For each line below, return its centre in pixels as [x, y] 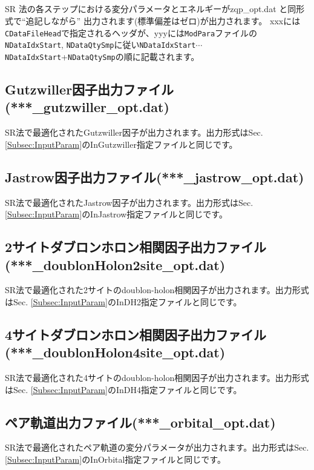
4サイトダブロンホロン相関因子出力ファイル [136, 334]
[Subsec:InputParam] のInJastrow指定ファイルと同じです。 [116, 214]
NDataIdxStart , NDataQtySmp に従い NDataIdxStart [100, 45]
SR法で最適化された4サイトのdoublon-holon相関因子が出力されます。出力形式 [157, 378]
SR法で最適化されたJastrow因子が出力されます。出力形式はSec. [129, 202]
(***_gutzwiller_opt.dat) [87, 107]
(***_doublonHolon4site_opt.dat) [115, 352]
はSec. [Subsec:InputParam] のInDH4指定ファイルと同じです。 [123, 389]
